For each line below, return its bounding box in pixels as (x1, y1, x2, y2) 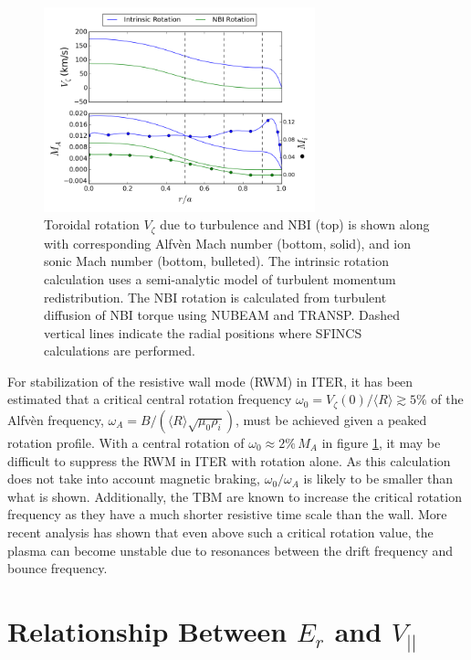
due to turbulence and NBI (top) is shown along (160, 215, 430, 234)
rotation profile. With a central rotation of (7, 432, 245, 452)
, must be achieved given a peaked (235, 410, 427, 429)
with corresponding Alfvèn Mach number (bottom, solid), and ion (44, 233, 412, 252)
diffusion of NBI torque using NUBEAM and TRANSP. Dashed (44, 305, 400, 325)
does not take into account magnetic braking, (7, 469, 261, 488)
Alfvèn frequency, (7, 410, 104, 429)
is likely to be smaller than (303, 469, 454, 488)
